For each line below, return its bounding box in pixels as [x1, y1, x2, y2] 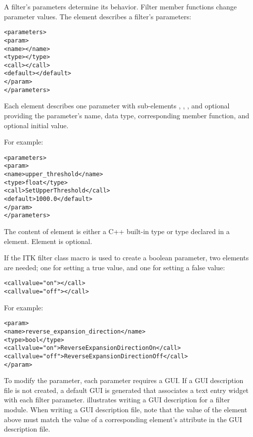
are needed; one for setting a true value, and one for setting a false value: [4, 262, 225, 272]
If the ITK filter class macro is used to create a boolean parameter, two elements [4, 252, 249, 263]
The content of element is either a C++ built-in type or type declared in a [4, 226, 230, 237]
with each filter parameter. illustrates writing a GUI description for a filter [4, 394, 230, 405]
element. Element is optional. [4, 236, 92, 246]
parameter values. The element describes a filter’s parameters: [4, 11, 191, 21]
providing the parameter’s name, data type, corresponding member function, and [4, 110, 250, 121]
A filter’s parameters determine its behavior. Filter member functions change [4, 1, 237, 11]
